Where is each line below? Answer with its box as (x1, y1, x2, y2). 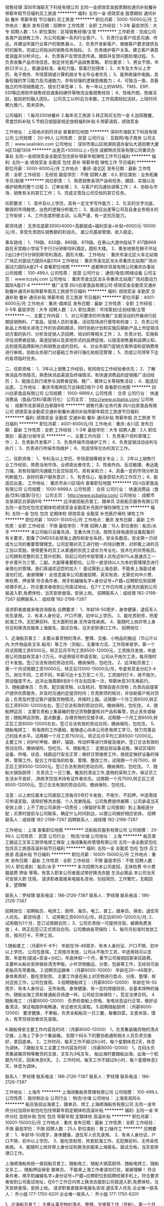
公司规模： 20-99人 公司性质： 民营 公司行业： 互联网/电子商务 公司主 (14, 135, 156, 141)
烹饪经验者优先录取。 (18, 1016, 61, 1022)
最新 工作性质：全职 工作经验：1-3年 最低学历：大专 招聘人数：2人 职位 (13, 427, 157, 432)
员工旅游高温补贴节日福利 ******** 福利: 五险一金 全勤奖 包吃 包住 (13, 845, 148, 851)
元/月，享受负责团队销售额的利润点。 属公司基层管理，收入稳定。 (5, 229, 136, 235)
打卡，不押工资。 (21, 932, 57, 938)
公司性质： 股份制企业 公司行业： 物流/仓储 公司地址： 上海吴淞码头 (5, 1095, 141, 1101)
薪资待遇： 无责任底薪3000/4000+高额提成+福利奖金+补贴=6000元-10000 (5, 223, 156, 229)
